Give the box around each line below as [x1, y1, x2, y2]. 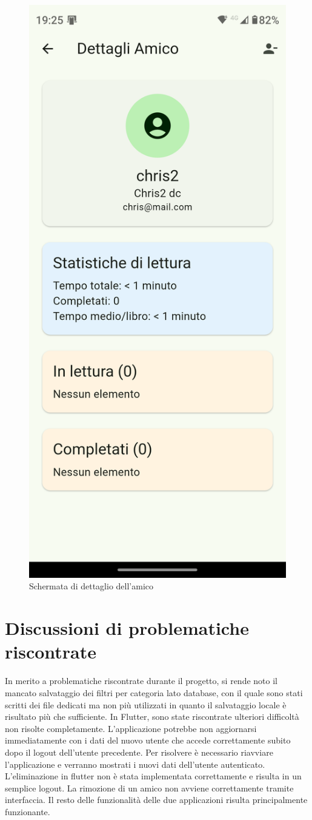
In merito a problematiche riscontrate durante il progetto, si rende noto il [5, 674, 277, 687]
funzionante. [5, 805, 50, 818]
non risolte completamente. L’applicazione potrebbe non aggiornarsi [5, 722, 257, 734]
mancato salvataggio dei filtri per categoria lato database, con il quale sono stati [5, 686, 303, 699]
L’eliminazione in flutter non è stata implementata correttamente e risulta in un [5, 770, 302, 782]
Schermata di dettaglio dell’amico [29, 580, 153, 592]
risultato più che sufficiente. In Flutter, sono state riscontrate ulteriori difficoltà [5, 710, 299, 723]
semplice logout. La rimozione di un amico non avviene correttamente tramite [5, 781, 294, 794]
